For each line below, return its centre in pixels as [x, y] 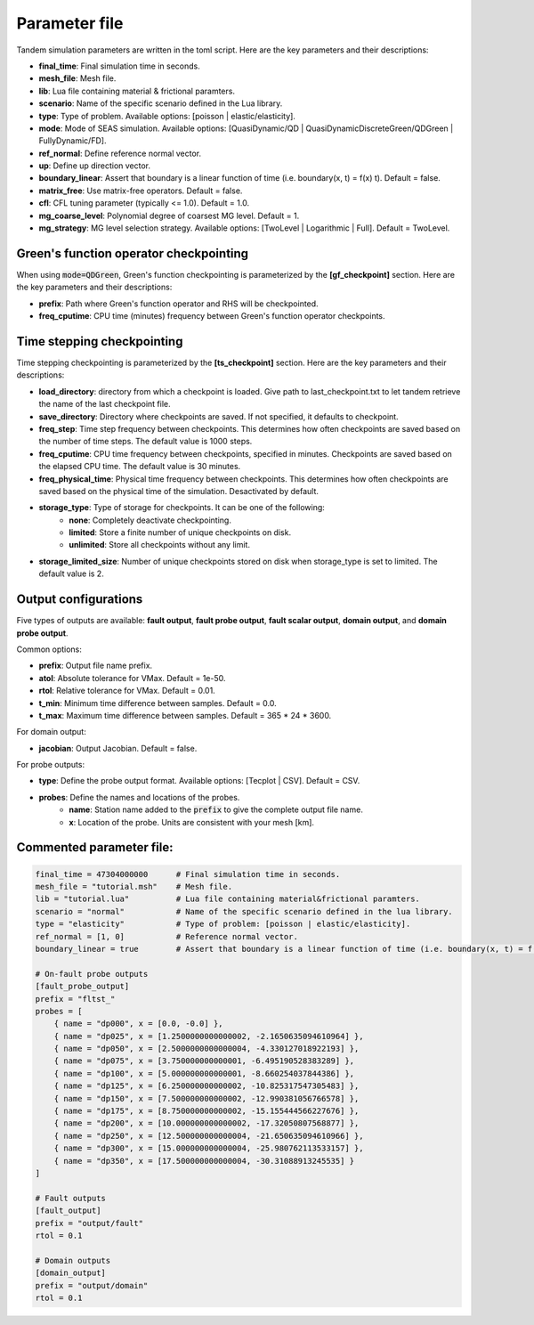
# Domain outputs [73, 1260]
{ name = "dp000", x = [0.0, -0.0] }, [138, 1024]
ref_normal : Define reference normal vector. [120, 153]
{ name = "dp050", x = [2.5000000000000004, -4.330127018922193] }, [206, 1049]
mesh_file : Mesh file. [77, 78]
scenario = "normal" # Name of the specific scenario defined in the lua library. [244, 911]
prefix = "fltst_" [75, 999]
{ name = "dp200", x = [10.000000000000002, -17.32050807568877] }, [206, 1123]
